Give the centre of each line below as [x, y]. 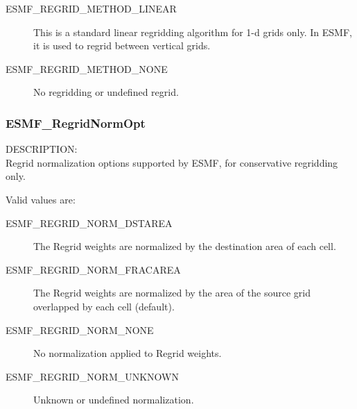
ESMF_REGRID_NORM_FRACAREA [93, 269]
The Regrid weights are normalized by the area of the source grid [172, 293]
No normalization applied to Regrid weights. [128, 353]
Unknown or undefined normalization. [114, 400]
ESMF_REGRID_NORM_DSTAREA [89, 223]
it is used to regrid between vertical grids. [122, 45]
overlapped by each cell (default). [104, 306]
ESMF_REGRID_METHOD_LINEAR [91, 8]
